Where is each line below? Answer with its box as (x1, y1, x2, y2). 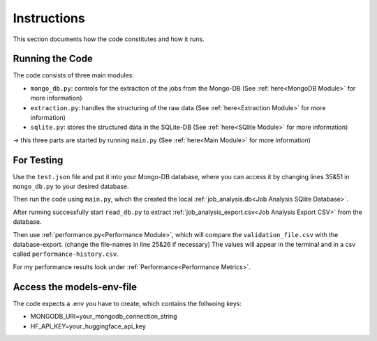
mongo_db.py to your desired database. (13, 182, 129, 191)
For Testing (13, 154, 64, 166)
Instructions (13, 10, 85, 26)
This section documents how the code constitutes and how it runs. (13, 35, 205, 43)
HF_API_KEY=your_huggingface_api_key (30, 321, 147, 331)
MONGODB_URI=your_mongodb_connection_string (30, 312, 177, 321)
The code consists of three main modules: (13, 71, 134, 79)
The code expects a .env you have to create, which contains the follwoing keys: (13, 299, 242, 308)
